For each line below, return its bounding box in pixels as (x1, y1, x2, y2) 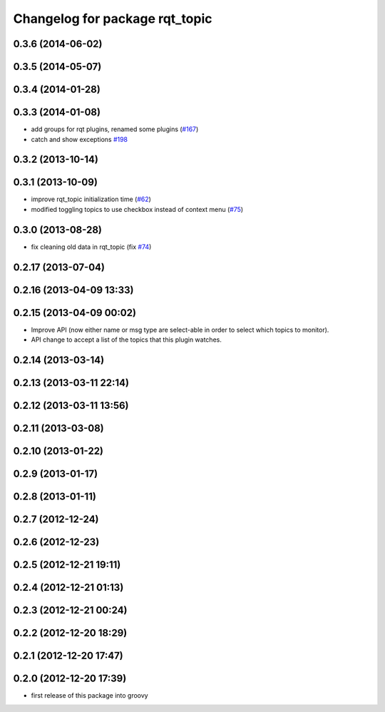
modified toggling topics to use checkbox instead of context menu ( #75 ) (31, 205, 244, 213)
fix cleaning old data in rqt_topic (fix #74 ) (31, 243, 152, 251)
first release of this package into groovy (31, 691, 149, 700)
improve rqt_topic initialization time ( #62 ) (31, 195, 151, 203)
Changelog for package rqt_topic (13, 11, 213, 26)
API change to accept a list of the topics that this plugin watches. (31, 335, 222, 344)
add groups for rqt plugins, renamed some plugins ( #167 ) (31, 125, 199, 133)
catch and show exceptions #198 (31, 135, 128, 143)
